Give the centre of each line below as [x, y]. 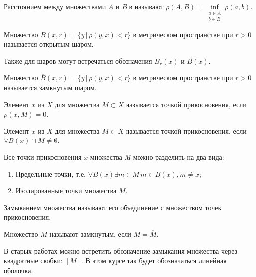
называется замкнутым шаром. [50, 87]
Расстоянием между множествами [55, 6]
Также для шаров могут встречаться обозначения [78, 61]
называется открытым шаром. [49, 44]
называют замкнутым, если [90, 233]
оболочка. [19, 270]
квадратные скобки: [33, 260]
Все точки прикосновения [43, 157]
